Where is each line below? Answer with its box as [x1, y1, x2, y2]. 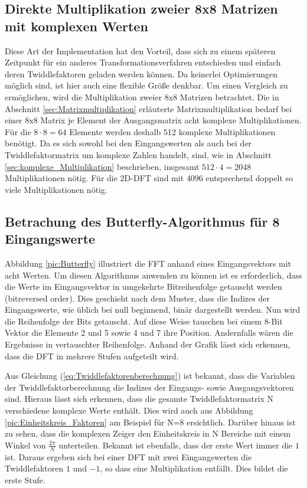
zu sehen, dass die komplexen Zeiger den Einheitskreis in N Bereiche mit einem [5, 427, 291, 440]
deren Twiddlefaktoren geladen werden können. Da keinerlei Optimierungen [5, 67, 278, 80]
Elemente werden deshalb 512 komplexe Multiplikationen [69, 125, 276, 137]
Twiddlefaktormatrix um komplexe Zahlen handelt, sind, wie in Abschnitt [5, 148, 272, 161]
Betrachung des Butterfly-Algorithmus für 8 [5, 212, 280, 230]
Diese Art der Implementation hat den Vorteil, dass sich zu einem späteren [5, 44, 276, 57]
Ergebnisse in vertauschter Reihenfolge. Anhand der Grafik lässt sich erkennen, [5, 338, 290, 351]
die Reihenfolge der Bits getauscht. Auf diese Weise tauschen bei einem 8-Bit [5, 315, 283, 327]
